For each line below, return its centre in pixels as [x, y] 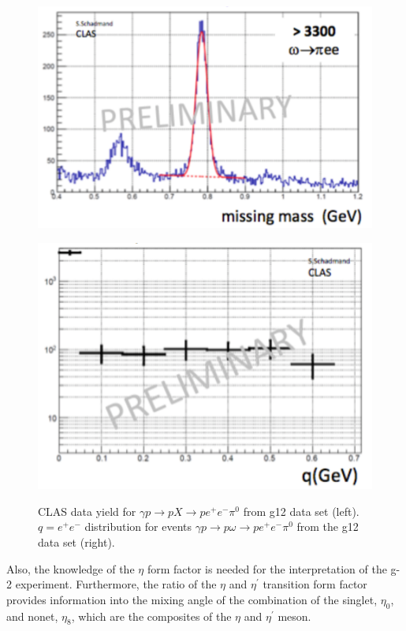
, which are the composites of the [151, 616]
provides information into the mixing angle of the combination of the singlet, [192, 599]
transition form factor [315, 584]
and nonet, [32, 616]
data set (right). [76, 542]
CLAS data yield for [87, 511]
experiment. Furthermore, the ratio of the [116, 584]
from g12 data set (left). [301, 511]
